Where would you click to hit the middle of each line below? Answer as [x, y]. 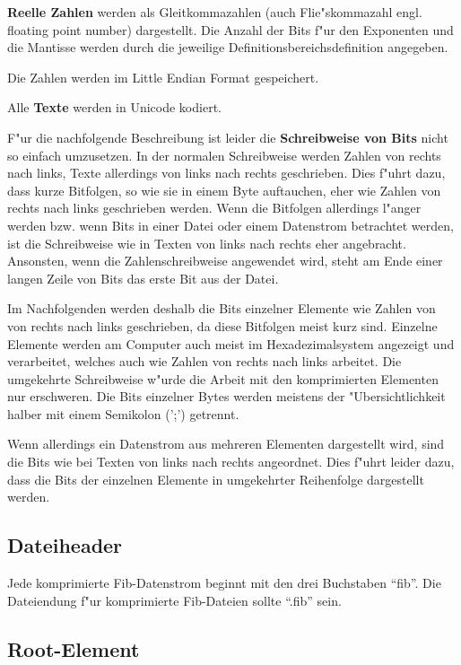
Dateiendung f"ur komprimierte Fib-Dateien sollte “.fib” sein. [174, 600]
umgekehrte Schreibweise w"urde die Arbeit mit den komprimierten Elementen [223, 378]
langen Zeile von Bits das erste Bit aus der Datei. [143, 278]
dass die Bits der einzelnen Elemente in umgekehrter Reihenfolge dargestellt [216, 479]
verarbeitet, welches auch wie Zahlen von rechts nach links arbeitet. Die [204, 361]
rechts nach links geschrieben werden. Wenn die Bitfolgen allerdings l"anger [214, 208]
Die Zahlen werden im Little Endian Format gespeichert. [163, 77]
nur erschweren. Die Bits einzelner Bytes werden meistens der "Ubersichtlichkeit [226, 396]
